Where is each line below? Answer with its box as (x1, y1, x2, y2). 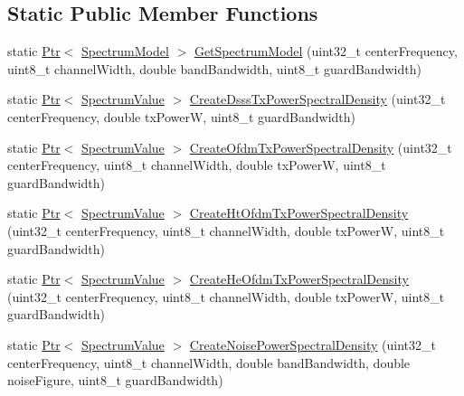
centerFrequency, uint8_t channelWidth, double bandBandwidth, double (7, 353, 411, 372)
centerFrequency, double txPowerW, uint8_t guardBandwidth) (7, 107, 356, 126)
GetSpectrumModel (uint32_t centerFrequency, (194, 42, 458, 61)
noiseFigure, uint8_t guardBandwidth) (7, 371, 223, 390)
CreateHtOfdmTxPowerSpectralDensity (189, 203, 409, 222)
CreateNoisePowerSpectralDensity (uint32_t (189, 335, 436, 354)
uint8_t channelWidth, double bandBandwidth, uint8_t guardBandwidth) (7, 59, 421, 78)
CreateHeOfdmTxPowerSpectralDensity (189, 269, 409, 288)
